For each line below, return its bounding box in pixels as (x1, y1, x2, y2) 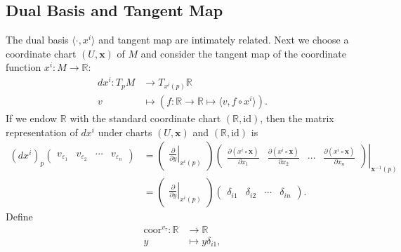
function (6, 60, 41, 74)
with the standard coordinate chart (70, 111, 221, 126)
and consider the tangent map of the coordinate (140, 46, 346, 60)
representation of (6, 124, 78, 139)
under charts (98, 124, 152, 139)
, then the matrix (260, 111, 334, 126)
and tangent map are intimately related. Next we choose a (98, 32, 349, 47)
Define (6, 209, 33, 224)
